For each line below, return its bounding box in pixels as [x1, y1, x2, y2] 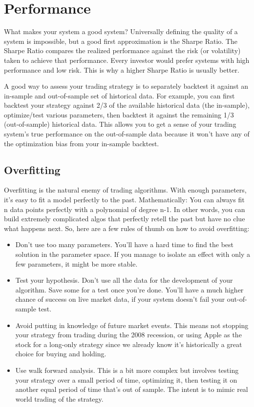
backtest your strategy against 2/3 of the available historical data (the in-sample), [4, 100, 250, 110]
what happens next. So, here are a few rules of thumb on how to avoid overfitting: [4, 223, 250, 233]
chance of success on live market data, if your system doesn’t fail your [15, 294, 225, 304]
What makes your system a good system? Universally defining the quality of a [4, 26, 238, 37]
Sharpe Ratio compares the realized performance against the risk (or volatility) [4, 45, 241, 56]
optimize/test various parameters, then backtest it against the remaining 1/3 [4, 109, 234, 119]
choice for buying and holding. [15, 349, 106, 359]
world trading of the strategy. [15, 393, 104, 404]
